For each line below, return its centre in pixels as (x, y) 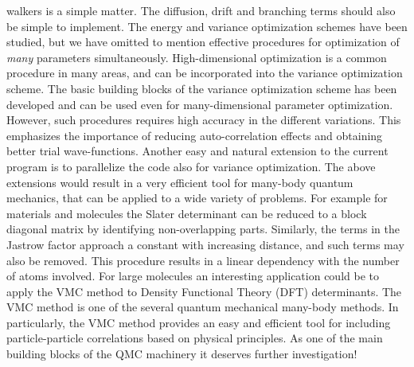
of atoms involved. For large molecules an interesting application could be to (193, 276)
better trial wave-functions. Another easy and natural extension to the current (197, 151)
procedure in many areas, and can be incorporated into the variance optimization (205, 73)
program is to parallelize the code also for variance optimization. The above (191, 166)
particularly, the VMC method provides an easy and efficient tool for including (199, 322)
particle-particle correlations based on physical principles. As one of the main (195, 338)
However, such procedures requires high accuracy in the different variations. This (204, 120)
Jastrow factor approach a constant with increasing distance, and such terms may (205, 244)
